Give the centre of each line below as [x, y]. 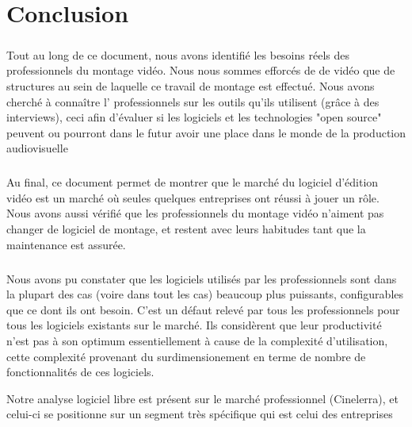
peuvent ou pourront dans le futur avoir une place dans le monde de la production [206, 132]
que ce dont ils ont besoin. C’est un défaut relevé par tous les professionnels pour [203, 309]
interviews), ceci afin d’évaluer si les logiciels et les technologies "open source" [194, 117]
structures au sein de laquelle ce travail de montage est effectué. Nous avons [191, 85]
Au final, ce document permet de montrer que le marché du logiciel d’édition [193, 182]
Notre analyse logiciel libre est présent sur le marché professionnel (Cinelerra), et [203, 398]
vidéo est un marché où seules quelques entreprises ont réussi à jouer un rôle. [193, 197]
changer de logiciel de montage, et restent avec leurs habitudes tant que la [186, 229]
